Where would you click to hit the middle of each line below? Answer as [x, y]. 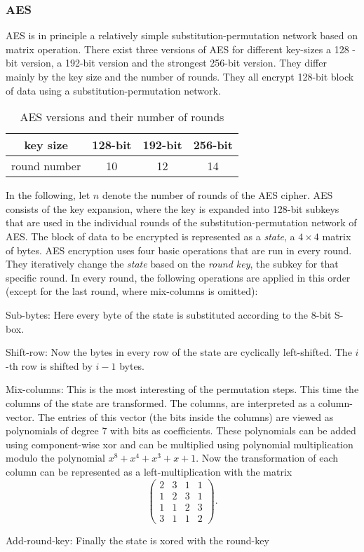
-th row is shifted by [49, 365]
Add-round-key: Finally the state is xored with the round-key [137, 540]
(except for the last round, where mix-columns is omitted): [132, 291]
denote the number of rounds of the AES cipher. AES [217, 195]
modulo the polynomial [55, 458]
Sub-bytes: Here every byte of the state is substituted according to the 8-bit [169, 314]
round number [46, 166]
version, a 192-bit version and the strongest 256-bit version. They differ [174, 63]
